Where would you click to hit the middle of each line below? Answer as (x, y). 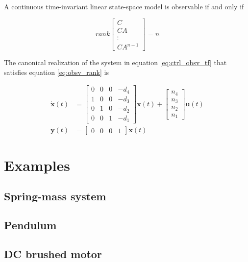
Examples (37, 165)
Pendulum (30, 225)
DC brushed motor (53, 253)
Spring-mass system (55, 196)
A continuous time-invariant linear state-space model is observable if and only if (124, 6)
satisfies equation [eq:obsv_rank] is (56, 72)
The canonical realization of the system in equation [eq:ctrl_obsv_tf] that (115, 62)
